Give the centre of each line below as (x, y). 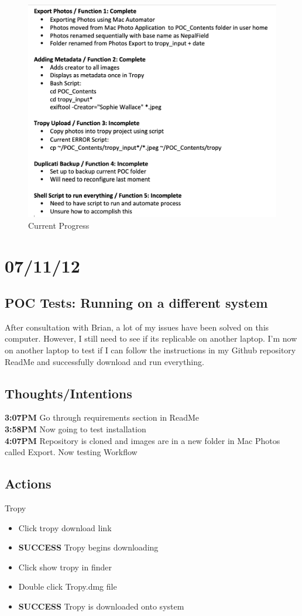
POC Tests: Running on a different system (136, 303)
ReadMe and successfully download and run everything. (104, 361)
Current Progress (59, 225)
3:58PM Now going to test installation (75, 429)
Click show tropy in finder (65, 567)
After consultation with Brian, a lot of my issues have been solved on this (137, 327)
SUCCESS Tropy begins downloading (88, 547)
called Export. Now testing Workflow (71, 452)
